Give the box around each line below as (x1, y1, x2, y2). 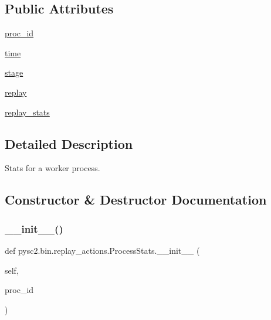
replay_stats (5, 105, 50, 118)
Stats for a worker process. (5, 162, 100, 174)
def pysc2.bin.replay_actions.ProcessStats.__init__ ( (5, 244, 200, 256)
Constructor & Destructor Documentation (5, 190, 267, 209)
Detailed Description (5, 134, 133, 152)
